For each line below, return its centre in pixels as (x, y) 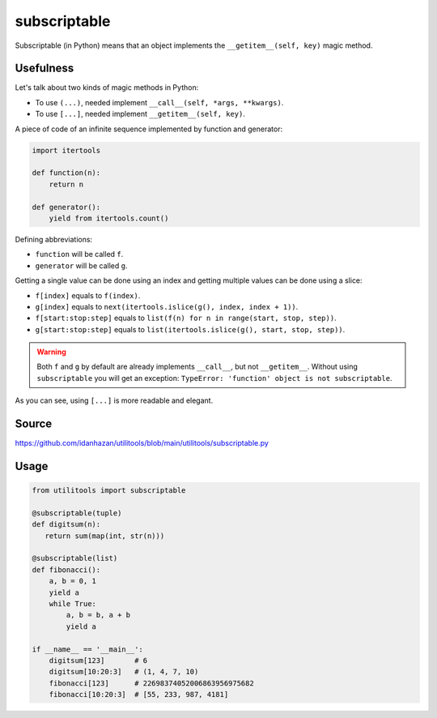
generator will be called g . (81, 265)
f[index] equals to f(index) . (88, 295)
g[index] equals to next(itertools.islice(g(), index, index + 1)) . (167, 306)
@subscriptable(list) (75, 558)
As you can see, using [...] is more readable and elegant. (114, 400)
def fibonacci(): (66, 570)
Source (34, 424)
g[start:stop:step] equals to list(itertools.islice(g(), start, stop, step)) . (190, 329)
